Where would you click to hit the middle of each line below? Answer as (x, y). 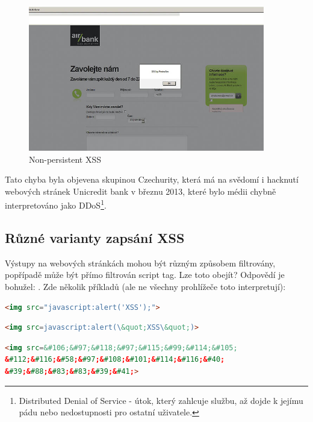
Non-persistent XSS (65, 159)
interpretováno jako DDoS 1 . (56, 204)
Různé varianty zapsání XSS (95, 238)
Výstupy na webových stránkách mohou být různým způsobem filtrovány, (140, 263)
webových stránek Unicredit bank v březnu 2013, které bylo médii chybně (141, 191)
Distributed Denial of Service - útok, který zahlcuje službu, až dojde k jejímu (161, 400)
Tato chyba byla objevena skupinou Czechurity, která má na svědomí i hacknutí (152, 179)
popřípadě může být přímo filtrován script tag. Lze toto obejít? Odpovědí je (145, 275)
